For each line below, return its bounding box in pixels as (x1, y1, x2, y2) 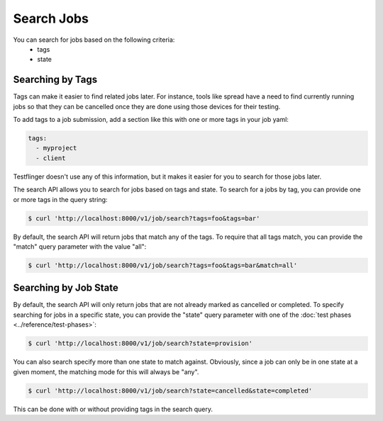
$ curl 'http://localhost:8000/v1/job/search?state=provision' (28, 339, 253, 347)
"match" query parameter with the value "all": (13, 242, 147, 251)
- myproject (35, 144, 77, 152)
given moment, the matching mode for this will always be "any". (13, 367, 199, 376)
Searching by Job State (13, 282, 118, 294)
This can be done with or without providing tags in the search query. (13, 405, 213, 413)
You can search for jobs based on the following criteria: (13, 35, 175, 44)
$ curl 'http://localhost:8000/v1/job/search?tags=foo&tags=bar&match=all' (28, 261, 298, 269)
